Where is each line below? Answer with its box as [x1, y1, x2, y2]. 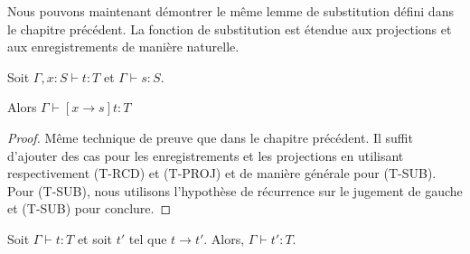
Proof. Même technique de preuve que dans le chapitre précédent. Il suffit [7, 127, 413, 146]
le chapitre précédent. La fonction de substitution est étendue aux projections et [7, 19, 452, 38]
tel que [128, 229, 167, 248]
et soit [77, 229, 113, 248]
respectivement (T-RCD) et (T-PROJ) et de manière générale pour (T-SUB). [7, 164, 437, 183]
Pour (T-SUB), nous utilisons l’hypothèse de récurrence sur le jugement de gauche [7, 181, 463, 200]
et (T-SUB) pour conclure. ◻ [7, 199, 172, 218]
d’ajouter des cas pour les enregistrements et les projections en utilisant [7, 146, 404, 165]
